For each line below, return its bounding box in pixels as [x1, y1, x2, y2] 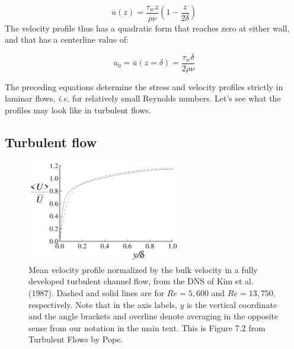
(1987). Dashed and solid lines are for [28, 287, 165, 299]
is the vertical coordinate [186, 298, 277, 310]
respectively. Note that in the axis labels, [28, 298, 177, 310]
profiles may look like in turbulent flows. [5, 104, 151, 116]
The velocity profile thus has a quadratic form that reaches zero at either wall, [5, 21, 290, 34]
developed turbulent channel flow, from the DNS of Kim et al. [28, 275, 254, 287]
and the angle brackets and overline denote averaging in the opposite [28, 310, 279, 322]
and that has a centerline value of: [5, 33, 129, 46]
